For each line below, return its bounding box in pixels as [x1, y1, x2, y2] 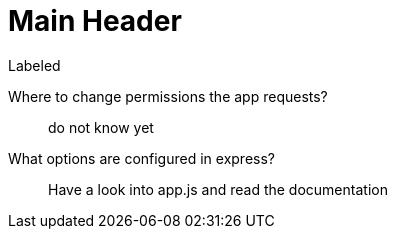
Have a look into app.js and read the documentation [48, 180, 388, 198]
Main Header [8, 4, 182, 38]
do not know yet [48, 118, 154, 136]
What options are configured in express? [8, 149, 275, 167]
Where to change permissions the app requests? [8, 87, 328, 105]
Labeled [8, 56, 61, 74]
